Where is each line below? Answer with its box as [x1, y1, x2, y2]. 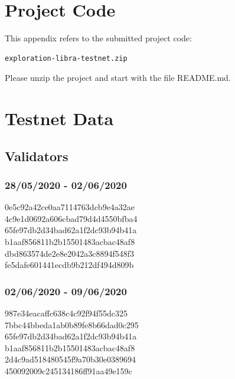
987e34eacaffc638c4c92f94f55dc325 [5, 307, 128, 319]
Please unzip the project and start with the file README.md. [5, 71, 231, 84]
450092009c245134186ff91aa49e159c [5, 365, 132, 377]
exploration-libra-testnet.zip [5, 54, 128, 63]
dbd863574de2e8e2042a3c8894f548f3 [5, 247, 134, 259]
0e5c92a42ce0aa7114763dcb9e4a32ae [5, 201, 135, 213]
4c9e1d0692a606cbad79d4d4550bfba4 [5, 212, 138, 224]
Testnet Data [5, 106, 114, 130]
